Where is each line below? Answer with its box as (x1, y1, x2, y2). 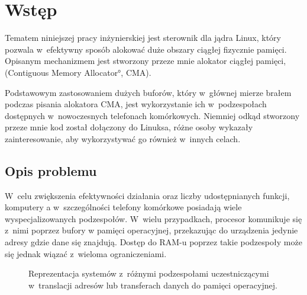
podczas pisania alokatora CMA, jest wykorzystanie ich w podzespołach (5, 98, 267, 110)
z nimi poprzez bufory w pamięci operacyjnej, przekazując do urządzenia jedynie (5, 224, 298, 236)
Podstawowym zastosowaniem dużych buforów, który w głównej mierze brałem (5, 86, 292, 98)
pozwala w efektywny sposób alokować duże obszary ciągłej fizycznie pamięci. (5, 43, 287, 55)
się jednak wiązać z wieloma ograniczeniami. (5, 247, 167, 259)
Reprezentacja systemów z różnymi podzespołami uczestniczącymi (28, 267, 269, 280)
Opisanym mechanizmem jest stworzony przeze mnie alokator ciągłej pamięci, (5, 54, 286, 67)
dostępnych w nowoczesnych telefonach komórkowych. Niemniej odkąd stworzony (5, 109, 300, 121)
